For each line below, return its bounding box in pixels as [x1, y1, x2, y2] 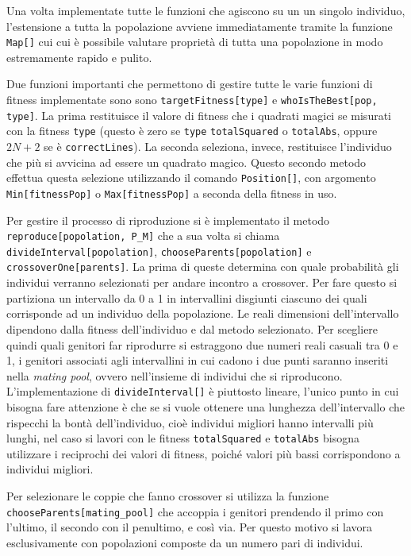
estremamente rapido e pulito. [6, 48, 152, 65]
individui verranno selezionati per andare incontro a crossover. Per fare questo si [6, 274, 398, 291]
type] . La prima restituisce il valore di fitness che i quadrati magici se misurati [6, 106, 391, 123]
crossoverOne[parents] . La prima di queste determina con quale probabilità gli [6, 258, 399, 275]
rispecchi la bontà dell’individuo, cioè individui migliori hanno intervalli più [6, 414, 374, 431]
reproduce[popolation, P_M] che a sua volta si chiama [6, 227, 280, 244]
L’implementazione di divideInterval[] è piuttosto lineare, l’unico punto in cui [6, 383, 399, 400]
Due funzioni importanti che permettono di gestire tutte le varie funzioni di [6, 75, 373, 92]
